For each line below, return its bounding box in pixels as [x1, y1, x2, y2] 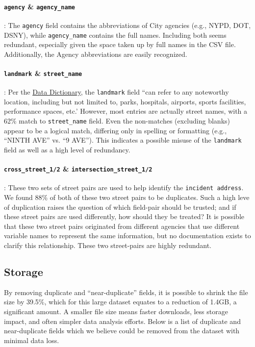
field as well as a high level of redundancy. [4, 144, 130, 154]
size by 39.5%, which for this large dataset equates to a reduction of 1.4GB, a [4, 297, 237, 307]
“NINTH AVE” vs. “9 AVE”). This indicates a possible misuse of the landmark [4, 135, 242, 145]
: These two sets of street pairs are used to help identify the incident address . [4, 182, 244, 193]
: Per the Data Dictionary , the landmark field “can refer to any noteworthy [4, 87, 229, 97]
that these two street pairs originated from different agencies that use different [4, 221, 240, 231]
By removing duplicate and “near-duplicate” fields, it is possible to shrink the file [4, 287, 248, 297]
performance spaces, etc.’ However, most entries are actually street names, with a [4, 106, 248, 116]
